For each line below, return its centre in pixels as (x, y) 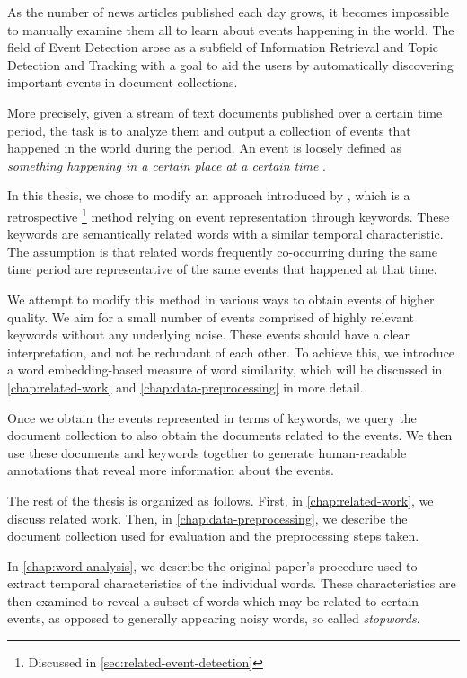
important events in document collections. (123, 82)
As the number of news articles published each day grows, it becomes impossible (228, 12)
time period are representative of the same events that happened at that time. (222, 269)
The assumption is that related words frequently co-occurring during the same (222, 251)
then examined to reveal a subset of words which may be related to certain (213, 600)
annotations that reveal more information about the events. (171, 470)
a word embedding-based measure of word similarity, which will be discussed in (225, 370)
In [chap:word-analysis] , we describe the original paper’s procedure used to (212, 565)
